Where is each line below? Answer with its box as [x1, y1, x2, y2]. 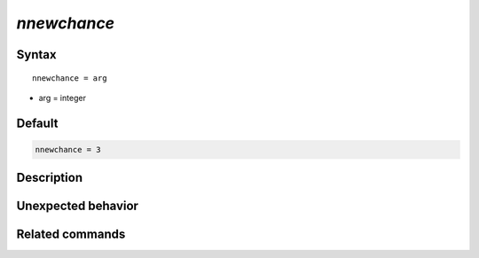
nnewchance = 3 [35, 145, 101, 154]
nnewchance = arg [32, 73, 107, 83]
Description [16, 170, 83, 185]
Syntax [16, 47, 57, 62]
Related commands [16, 227, 126, 242]
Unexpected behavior [16, 199, 139, 214]
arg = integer [38, 92, 86, 103]
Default [16, 115, 59, 130]
